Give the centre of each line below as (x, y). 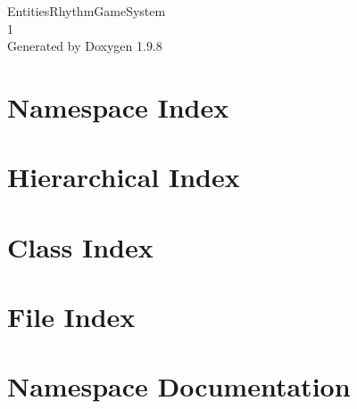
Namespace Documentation (179, 386)
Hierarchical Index (124, 177)
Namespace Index (118, 106)
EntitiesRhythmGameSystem (87, 11)
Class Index (80, 246)
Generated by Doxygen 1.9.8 (85, 46)
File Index (71, 317)
